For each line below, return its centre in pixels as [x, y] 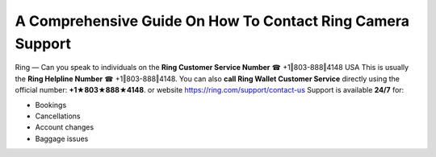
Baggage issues [62, 138]
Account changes [65, 127]
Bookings [51, 105]
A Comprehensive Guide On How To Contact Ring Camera [212, 21]
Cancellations [58, 116]
